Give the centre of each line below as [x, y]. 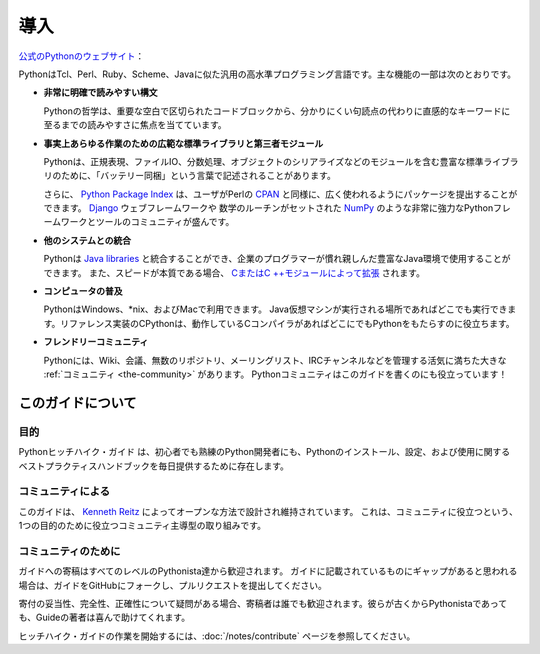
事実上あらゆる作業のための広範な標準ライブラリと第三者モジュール [183, 143]
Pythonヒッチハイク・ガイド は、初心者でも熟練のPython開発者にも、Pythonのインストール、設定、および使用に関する [264, 452]
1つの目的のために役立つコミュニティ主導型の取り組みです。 [142, 526]
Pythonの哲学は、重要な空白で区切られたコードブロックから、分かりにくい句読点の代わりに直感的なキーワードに [277, 111]
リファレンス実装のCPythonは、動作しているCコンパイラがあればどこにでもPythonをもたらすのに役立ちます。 [287, 323]
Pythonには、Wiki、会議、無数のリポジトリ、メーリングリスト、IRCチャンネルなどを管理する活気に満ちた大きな [275, 360]
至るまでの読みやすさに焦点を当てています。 [135, 125]
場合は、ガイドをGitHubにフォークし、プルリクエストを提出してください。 [172, 585]
